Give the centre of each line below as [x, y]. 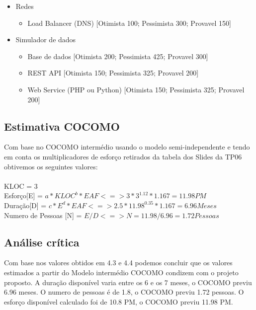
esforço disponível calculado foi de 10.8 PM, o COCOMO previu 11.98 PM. [119, 301]
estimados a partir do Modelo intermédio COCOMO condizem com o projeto [121, 272]
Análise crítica [42, 242]
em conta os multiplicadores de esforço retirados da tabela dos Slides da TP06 [123, 156]
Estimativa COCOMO [62, 126]
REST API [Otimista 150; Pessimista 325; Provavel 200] [113, 73]
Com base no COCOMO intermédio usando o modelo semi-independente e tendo [127, 147]
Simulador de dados [46, 39]
